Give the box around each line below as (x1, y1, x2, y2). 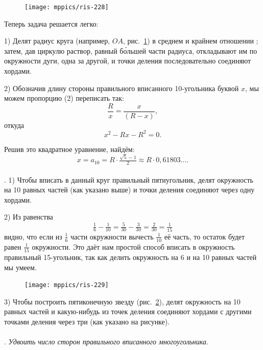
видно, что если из (4, 231, 62, 242)
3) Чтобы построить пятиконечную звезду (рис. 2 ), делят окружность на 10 (4, 296, 241, 307)
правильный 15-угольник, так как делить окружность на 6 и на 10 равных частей (4, 252, 257, 262)
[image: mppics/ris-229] (25, 281, 109, 289)
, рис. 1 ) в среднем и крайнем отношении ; (123, 35, 258, 46)
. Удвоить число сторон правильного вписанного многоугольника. (4, 336, 209, 347)
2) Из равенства (4, 211, 53, 222)
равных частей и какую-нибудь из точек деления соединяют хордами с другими (4, 306, 252, 317)
